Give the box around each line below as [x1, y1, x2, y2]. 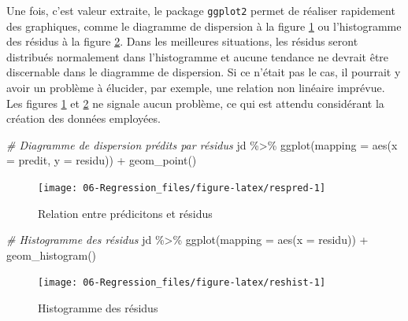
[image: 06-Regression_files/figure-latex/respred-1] [38, 183, 326, 194]
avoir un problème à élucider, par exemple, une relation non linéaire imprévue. [6, 79, 385, 96]
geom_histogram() [6, 246, 97, 263]
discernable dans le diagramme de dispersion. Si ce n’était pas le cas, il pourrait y [6, 64, 401, 80]
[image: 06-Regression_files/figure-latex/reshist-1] [38, 277, 326, 289]
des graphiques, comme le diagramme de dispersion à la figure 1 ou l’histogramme [6, 17, 402, 34]
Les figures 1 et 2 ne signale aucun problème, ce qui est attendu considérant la [6, 94, 384, 111]
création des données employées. [6, 110, 161, 127]
